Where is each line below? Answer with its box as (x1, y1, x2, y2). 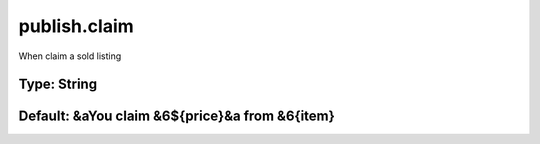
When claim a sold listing (18, 50, 122, 62)
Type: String (18, 76, 98, 93)
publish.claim (18, 15, 134, 37)
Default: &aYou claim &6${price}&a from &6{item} (18, 108, 335, 125)
